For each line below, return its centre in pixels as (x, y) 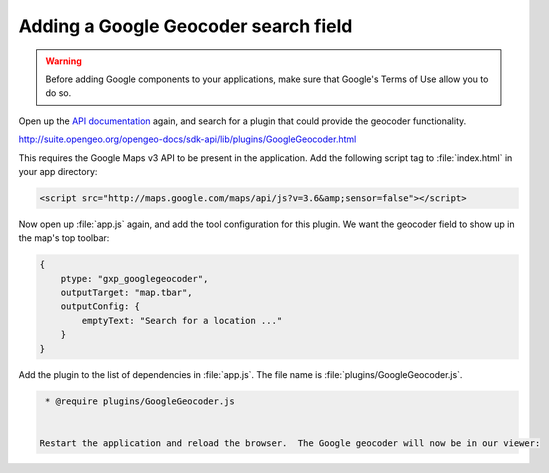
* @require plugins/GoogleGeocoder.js (140, 401)
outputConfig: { (100, 306)
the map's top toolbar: (64, 238)
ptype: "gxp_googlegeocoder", (134, 278)
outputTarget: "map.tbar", (127, 293)
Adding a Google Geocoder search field (185, 26)
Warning (63, 61)
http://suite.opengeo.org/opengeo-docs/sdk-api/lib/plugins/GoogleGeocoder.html (187, 139)
